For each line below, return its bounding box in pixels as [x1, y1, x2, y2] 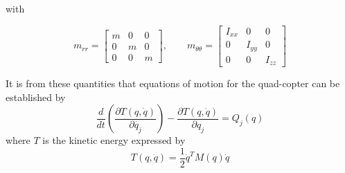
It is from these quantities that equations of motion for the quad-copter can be [6, 76, 340, 91]
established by [6, 89, 66, 104]
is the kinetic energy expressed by [42, 133, 186, 147]
